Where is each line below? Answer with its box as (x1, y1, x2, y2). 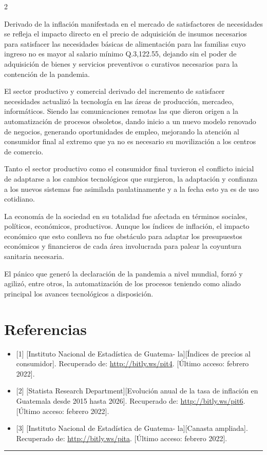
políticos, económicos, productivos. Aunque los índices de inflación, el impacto (4, 221, 250, 231)
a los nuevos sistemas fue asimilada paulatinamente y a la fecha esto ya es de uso (4, 183, 259, 194)
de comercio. (4, 146, 44, 156)
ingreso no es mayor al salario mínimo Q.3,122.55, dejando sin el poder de (4, 48, 237, 59)
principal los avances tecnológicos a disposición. (4, 288, 154, 299)
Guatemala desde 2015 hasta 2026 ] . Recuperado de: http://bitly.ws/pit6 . (16, 395, 245, 406)
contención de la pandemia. (4, 68, 90, 79)
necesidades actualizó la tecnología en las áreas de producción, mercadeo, (4, 95, 234, 106)
